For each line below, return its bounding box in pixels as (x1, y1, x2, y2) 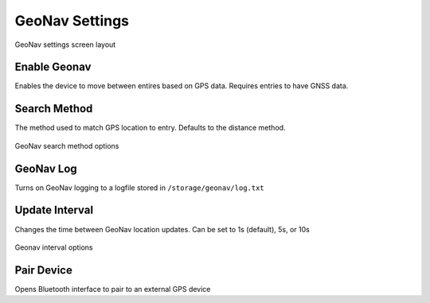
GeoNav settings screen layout (14, 40, 116, 49)
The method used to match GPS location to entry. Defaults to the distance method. (14, 123, 286, 133)
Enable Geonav (14, 60, 92, 74)
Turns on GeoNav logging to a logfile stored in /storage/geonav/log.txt (14, 183, 264, 192)
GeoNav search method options (14, 141, 119, 150)
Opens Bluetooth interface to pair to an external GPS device (14, 284, 211, 293)
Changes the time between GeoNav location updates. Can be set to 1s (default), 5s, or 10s (14, 224, 310, 234)
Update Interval (14, 204, 94, 217)
